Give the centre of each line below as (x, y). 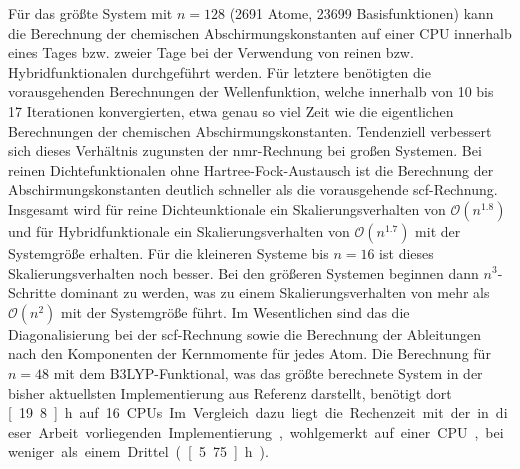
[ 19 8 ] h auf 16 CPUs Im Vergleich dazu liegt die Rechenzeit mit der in (248, 412)
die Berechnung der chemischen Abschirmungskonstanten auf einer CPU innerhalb (260, 32)
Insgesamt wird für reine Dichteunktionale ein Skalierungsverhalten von (227, 208)
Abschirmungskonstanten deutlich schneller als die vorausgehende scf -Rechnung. (253, 189)
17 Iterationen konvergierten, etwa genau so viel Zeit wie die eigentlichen (231, 110)
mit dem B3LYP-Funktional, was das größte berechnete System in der (268, 372)
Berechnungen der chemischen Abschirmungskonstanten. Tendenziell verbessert (250, 130)
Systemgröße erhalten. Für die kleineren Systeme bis (168, 252)
